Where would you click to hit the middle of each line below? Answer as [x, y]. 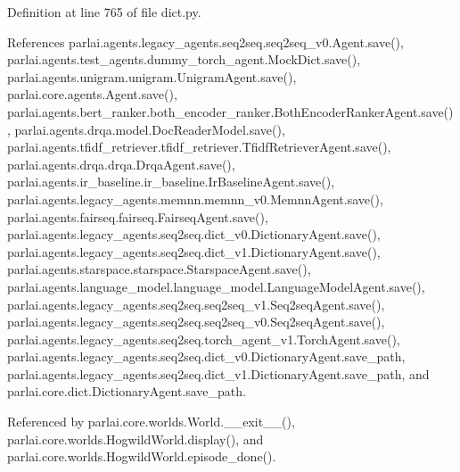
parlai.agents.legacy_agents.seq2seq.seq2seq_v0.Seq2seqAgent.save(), [196, 322]
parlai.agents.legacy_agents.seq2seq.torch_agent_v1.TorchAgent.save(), [204, 339]
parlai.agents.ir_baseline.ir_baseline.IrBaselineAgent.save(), [171, 182]
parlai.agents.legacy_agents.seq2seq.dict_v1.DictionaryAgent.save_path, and [218, 373]
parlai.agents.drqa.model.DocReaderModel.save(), [150, 129]
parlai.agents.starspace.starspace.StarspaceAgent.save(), [159, 269]
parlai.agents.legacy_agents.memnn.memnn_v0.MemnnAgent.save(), [195, 199]
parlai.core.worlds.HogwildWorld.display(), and [136, 439]
